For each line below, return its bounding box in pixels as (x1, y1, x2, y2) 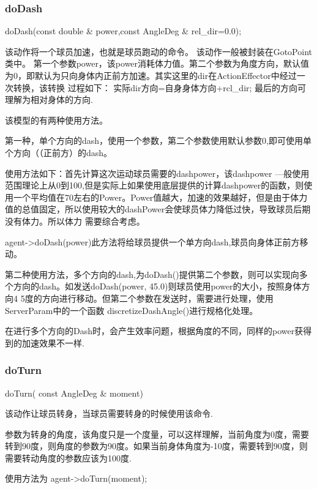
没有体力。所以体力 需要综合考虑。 (5, 214, 145, 227)
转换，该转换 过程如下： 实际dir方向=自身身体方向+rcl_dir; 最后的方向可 (13, 81, 307, 94)
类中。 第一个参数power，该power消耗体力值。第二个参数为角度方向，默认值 (5, 57, 310, 70)
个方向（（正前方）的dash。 (5, 146, 113, 159)
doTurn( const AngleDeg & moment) (5, 386, 143, 399)
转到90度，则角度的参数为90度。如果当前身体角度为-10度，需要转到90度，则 (5, 439, 308, 452)
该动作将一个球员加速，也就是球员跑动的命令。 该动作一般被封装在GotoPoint (5, 45, 312, 58)
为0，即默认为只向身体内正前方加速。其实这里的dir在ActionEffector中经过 (5, 69, 297, 81)
